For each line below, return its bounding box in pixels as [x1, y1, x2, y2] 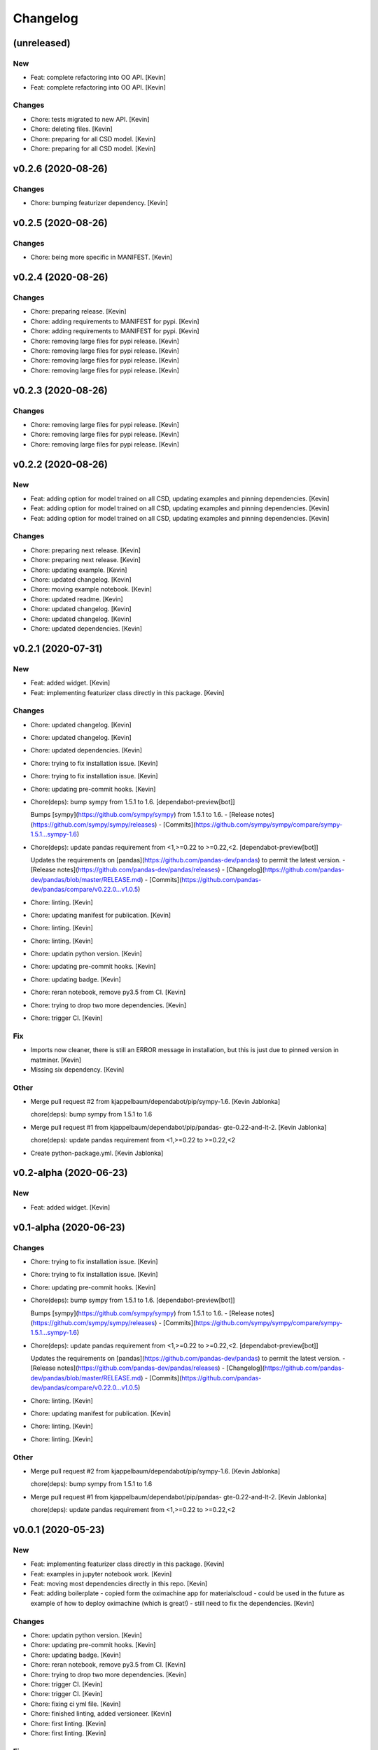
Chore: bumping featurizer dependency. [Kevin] [30, 199, 168, 207]
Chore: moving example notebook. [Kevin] [30, 585, 152, 594]
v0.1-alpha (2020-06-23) [13, 1221, 125, 1233]
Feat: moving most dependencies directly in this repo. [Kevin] [30, 1579, 208, 1588]
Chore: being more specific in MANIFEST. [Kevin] [30, 253, 173, 262]
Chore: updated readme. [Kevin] [30, 595, 124, 603]
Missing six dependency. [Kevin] [30, 1065, 125, 1074]
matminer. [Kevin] [30, 1056, 82, 1064]
